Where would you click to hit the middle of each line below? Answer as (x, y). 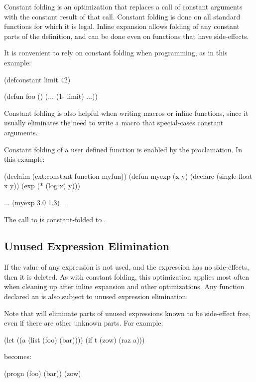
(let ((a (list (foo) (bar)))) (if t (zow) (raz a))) (74, 339)
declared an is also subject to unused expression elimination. (96, 296)
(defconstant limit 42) (37, 79)
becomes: (18, 356)
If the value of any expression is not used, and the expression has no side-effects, (127, 267)
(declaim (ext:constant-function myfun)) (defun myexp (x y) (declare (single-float (128, 176)
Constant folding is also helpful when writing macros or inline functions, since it (126, 113)
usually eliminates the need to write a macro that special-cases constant (114, 123)
